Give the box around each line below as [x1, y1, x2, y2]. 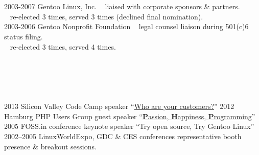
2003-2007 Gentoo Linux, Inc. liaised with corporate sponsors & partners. [4, 1, 240, 12]
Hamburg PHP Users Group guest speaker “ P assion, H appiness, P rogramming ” [4, 110, 255, 121]
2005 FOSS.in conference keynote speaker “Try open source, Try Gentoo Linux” [4, 121, 254, 131]
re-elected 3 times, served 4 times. [10, 41, 116, 52]
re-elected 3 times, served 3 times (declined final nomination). [10, 11, 203, 21]
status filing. [4, 31, 43, 41]
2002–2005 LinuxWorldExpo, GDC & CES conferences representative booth [4, 131, 242, 141]
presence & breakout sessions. [4, 141, 97, 151]
